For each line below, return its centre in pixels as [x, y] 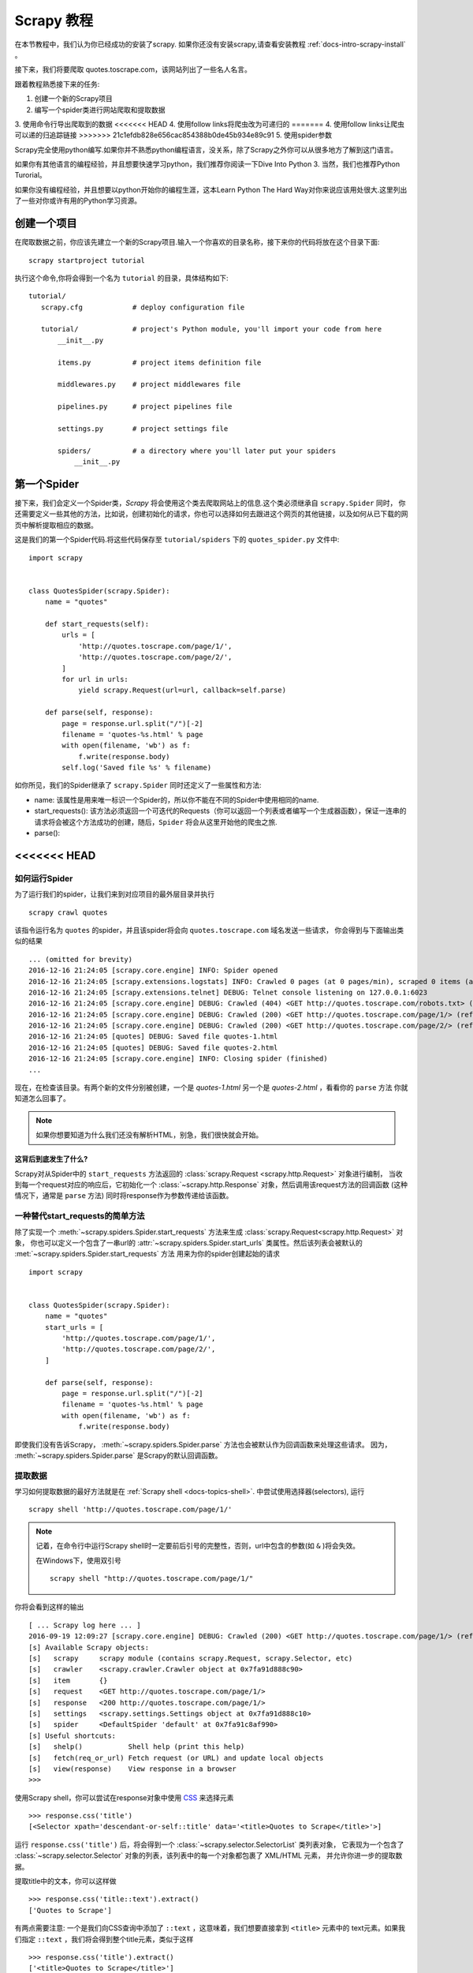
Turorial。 [30, 175]
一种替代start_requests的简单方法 [80, 1216]
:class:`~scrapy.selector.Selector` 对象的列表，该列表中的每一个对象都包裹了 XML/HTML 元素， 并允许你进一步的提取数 [209, 1855]
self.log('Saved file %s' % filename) [137, 768]
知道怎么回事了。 [42, 1099]
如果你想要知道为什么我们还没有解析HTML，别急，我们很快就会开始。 [149, 1135]
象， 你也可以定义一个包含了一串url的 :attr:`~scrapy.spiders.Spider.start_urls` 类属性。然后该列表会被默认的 [188, 1242]
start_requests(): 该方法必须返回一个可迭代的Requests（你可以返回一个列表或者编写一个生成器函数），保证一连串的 [220, 811]
